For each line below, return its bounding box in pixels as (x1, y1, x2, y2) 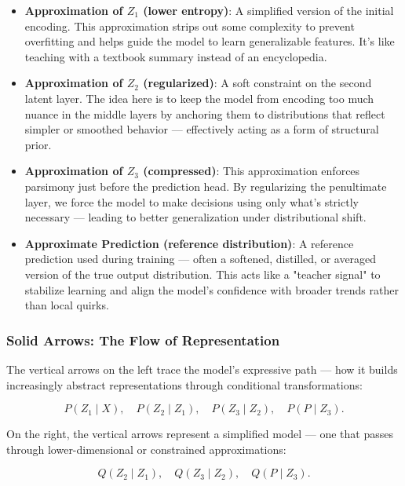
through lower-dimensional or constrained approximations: (6, 440, 286, 457)
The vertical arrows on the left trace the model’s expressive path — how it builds (6, 360, 398, 377)
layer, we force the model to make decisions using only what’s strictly (24, 193, 359, 210)
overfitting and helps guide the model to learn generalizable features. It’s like (24, 33, 395, 49)
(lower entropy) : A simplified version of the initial (143, 2, 394, 18)
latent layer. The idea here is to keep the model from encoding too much (24, 90, 374, 106)
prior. (24, 136, 52, 152)
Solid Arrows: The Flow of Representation (6, 330, 280, 349)
